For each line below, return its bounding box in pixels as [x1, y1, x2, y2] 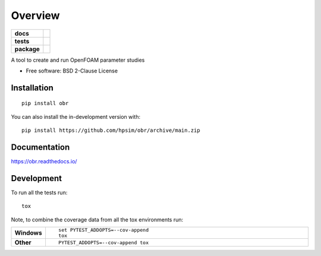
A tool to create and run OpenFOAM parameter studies [11, 56, 145, 64]
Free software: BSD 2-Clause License [26, 67, 118, 74]
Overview [11, 9, 60, 22]
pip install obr [21, 100, 69, 107]
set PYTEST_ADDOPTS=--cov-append [58, 227, 149, 233]
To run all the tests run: [11, 189, 68, 196]
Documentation [11, 142, 70, 152]
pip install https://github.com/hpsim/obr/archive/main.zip [21, 127, 200, 134]
